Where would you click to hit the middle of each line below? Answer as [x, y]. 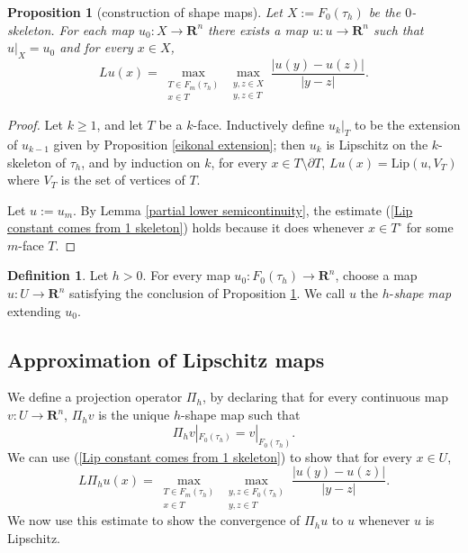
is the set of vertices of [123, 180]
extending [34, 310]
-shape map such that [240, 415]
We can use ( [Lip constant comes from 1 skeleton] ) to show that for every [210, 456]
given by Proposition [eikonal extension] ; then [180, 144]
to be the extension [407, 125]
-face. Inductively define [259, 125]
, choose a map [376, 275]
